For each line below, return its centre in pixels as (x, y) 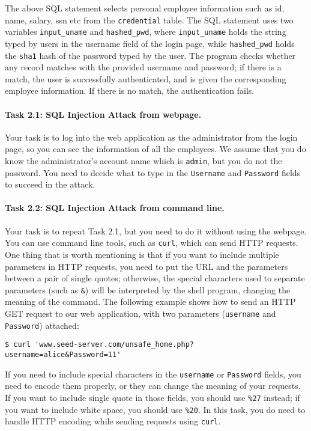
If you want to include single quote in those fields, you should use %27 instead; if (152, 397)
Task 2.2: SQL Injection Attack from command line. (115, 208)
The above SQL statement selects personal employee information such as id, (145, 8)
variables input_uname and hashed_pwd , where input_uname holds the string (146, 32)
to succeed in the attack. (50, 184)
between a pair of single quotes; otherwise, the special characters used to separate (155, 278)
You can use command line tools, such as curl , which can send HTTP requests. (152, 243)
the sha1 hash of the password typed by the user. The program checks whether (150, 55)
